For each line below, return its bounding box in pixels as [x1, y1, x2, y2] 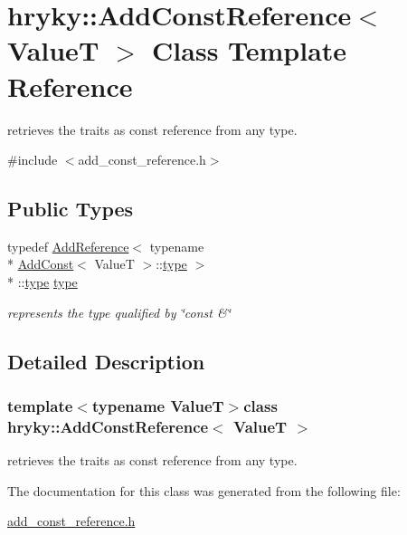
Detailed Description [7, 347, 205, 375]
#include [7, 150, 58, 169]
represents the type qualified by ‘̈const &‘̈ [7, 302, 231, 321]
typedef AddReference [7, 236, 129, 255]
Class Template [152, 32, 347, 69]
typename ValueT [91, 394, 224, 416]
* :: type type [7, 272, 78, 291]
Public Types [7, 195, 134, 223]
